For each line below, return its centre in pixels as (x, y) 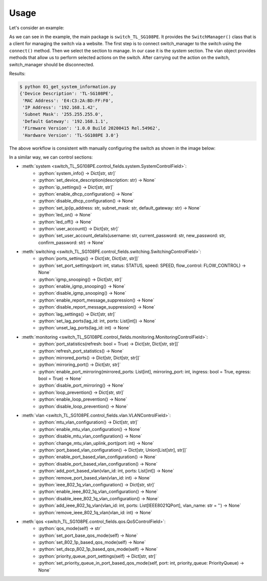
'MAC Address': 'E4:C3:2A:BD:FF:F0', (68, 101)
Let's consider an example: (37, 28)
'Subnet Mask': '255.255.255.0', (63, 114)
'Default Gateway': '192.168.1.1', (66, 121)
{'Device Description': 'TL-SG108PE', (67, 94)
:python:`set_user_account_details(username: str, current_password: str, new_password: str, (132, 236)
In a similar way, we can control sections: (51, 157)
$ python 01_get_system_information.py (68, 86)
